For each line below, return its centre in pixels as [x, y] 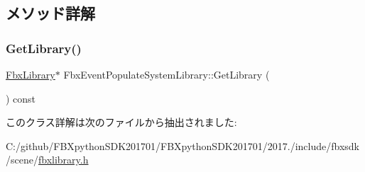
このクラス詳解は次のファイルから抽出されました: [121, 122]
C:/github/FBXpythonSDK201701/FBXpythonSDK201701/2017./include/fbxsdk [182, 145]
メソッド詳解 [50, 13]
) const [21, 98]
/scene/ [22, 160]
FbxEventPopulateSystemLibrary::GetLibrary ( [167, 74]
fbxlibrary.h [63, 160]
